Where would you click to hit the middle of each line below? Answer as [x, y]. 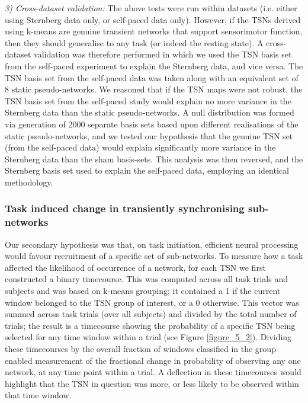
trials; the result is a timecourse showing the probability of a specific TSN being [150, 325]
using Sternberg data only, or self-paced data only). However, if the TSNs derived [153, 19]
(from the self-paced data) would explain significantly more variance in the [140, 147]
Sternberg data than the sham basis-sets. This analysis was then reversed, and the [154, 159]
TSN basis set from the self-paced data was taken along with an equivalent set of [152, 77]
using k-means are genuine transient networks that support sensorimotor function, [154, 31]
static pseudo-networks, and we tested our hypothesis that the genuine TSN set [149, 135]
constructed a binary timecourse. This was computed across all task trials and [146, 279]
